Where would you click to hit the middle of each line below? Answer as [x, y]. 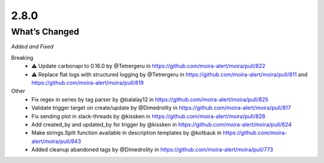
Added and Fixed [32, 47]
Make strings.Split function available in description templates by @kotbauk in [127, 133]
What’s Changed [45, 32]
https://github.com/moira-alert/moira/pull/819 [88, 82]
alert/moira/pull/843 [56, 141]
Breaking [22, 57]
